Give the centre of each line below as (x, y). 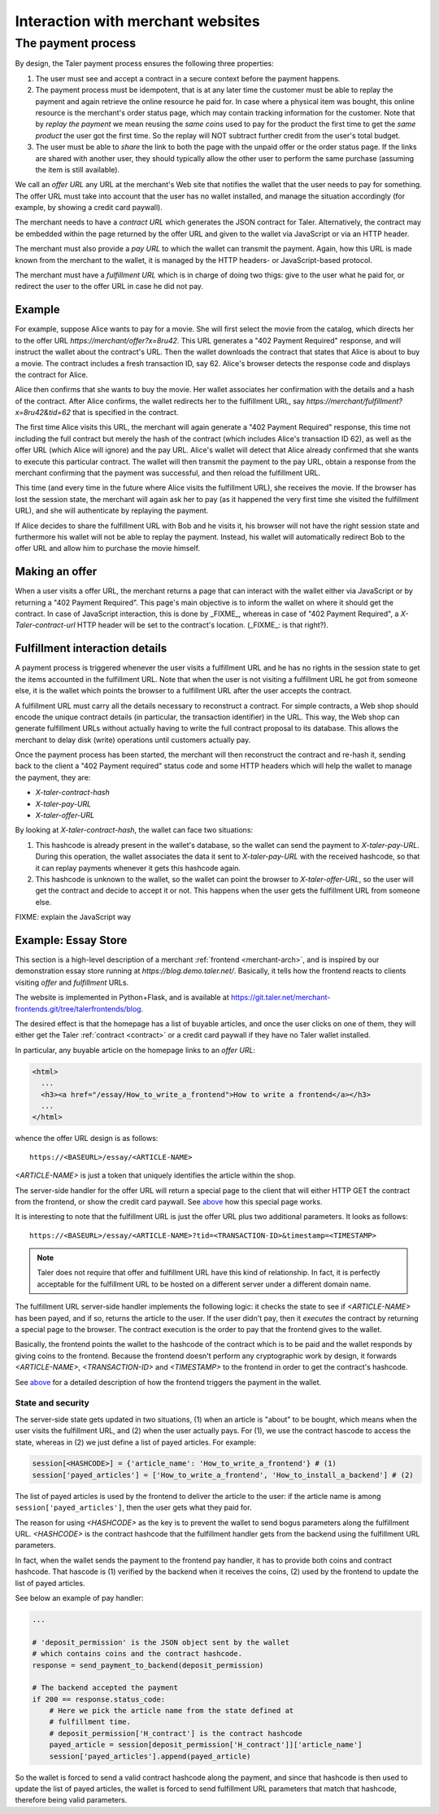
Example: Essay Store (71, 940)
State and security (52, 1403)
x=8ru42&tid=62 (43, 413)
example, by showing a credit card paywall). (89, 208)
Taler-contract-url (46, 625)
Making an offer (56, 572)
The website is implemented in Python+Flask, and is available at (122, 998)
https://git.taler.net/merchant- (280, 998)
